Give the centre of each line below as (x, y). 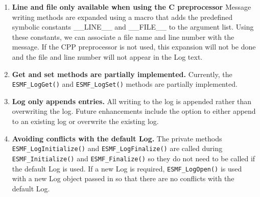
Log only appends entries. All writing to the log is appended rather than (132, 101)
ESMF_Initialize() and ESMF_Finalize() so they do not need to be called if (134, 158)
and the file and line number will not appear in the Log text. (107, 56)
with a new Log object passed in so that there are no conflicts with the (123, 178)
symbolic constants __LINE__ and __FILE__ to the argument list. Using (133, 27)
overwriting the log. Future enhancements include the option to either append (134, 111)
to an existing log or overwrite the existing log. (85, 121)
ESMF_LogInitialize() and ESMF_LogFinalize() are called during (117, 148)
